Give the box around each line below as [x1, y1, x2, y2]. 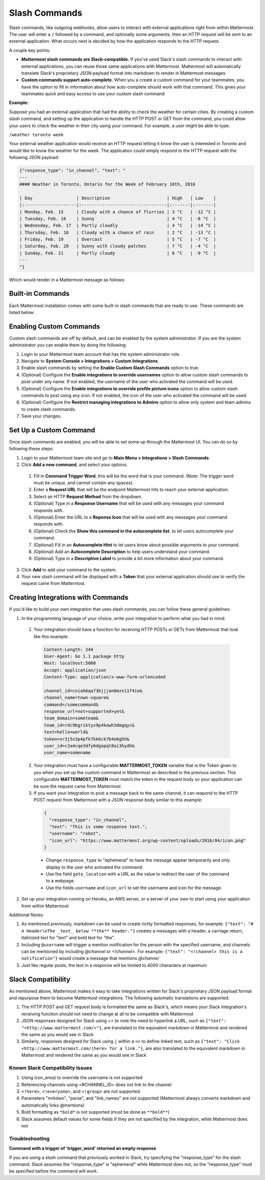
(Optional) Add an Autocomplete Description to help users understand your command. [33, 549, 211, 555]
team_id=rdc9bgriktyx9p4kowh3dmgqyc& [44, 722, 135, 728]
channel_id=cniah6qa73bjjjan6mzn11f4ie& [44, 688, 142, 693]
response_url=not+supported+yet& [44, 709, 125, 714]
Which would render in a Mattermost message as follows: [9, 277, 125, 282]
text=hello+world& [44, 729, 88, 735]
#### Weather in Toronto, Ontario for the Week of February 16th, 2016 [19, 181, 196, 187]
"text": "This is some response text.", [49, 824, 148, 830]
